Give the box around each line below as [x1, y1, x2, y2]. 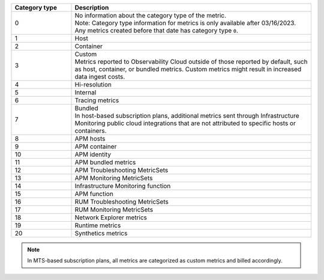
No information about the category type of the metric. [74, 11, 227, 19]
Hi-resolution [74, 81, 112, 88]
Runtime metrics [74, 221, 121, 230]
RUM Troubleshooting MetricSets [74, 198, 169, 205]
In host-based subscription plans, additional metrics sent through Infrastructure [74, 112, 299, 120]
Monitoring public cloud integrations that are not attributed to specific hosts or [74, 119, 296, 127]
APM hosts [74, 135, 106, 142]
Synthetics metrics [74, 229, 128, 237]
